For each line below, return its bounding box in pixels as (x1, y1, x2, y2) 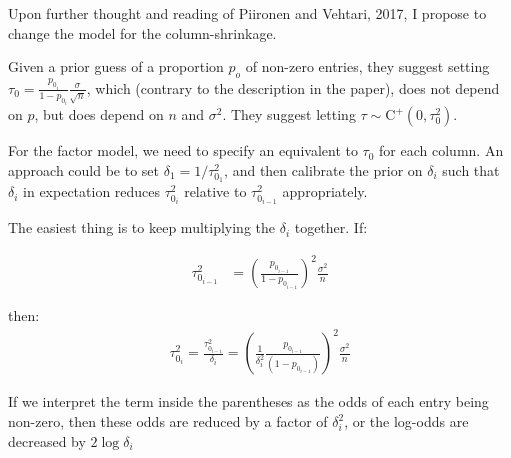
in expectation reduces (23, 181, 161, 202)
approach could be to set (8, 159, 160, 180)
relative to (184, 181, 247, 202)
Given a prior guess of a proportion (8, 56, 224, 77)
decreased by (8, 430, 86, 451)
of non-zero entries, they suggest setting (245, 56, 490, 77)
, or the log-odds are (344, 411, 469, 432)
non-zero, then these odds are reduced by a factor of (8, 411, 328, 432)
